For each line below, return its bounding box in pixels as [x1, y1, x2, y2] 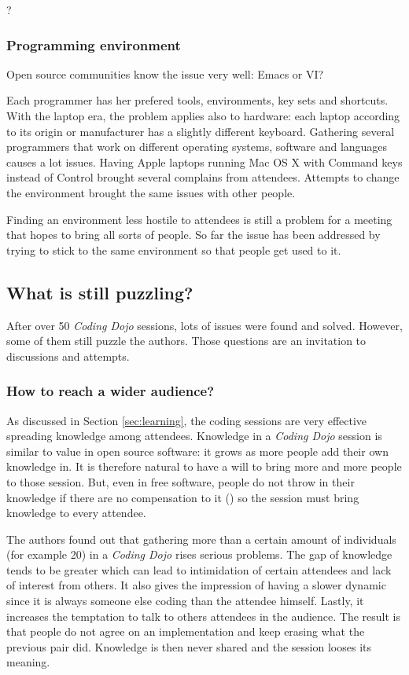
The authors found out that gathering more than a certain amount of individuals [6, 530, 396, 547]
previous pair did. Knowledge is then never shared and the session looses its [6, 638, 372, 655]
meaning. [6, 654, 50, 670]
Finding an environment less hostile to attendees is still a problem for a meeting [6, 211, 392, 227]
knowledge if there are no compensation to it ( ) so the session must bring [6, 489, 359, 505]
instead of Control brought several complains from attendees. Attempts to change [6, 169, 400, 185]
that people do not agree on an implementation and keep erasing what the [6, 623, 365, 640]
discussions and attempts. [6, 347, 130, 364]
